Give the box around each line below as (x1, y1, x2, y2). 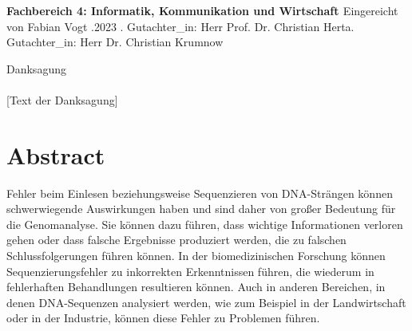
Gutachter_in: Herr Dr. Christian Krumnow (6, 33, 224, 50)
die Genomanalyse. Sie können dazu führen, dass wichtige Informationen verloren (6, 215, 403, 232)
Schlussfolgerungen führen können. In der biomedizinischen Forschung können (6, 247, 386, 264)
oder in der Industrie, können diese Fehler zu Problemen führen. (6, 309, 320, 326)
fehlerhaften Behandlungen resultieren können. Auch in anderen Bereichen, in (6, 278, 386, 295)
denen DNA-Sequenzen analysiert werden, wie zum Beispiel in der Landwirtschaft (6, 294, 406, 310)
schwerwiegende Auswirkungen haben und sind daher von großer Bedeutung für (6, 200, 396, 217)
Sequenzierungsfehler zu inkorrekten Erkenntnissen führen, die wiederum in (6, 262, 374, 279)
